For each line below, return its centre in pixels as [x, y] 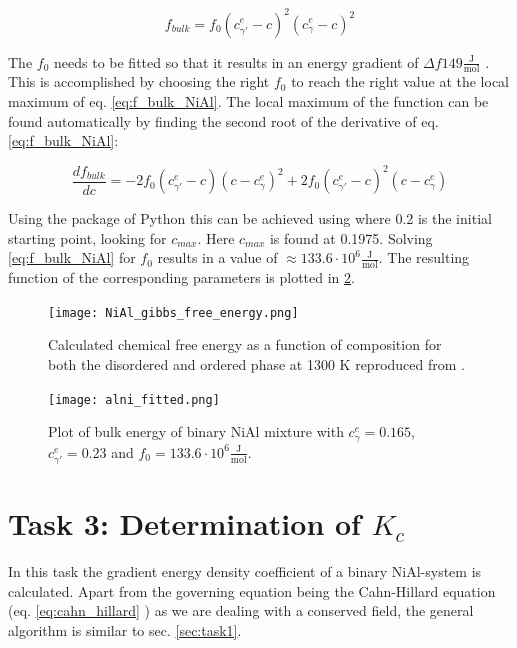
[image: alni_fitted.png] [134, 399]
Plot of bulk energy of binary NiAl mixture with [196, 431]
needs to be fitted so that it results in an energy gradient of [236, 61]
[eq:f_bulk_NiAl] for [72, 257]
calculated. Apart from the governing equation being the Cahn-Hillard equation [252, 590]
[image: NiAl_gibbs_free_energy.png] [173, 312]
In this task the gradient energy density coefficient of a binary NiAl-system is [245, 571]
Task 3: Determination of [184, 523]
